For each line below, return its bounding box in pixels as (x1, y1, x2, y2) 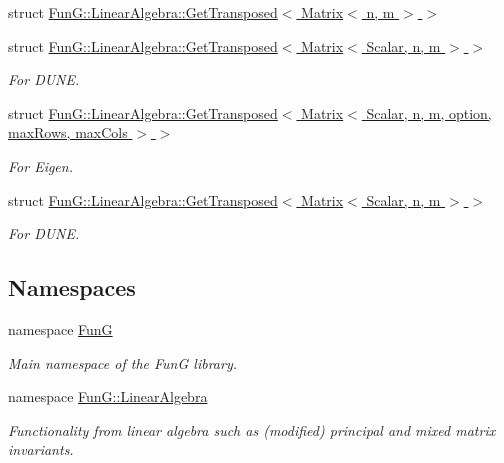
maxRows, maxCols (8, 122, 128, 143)
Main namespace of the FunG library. (8, 352, 237, 373)
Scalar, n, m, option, (366, 102, 492, 123)
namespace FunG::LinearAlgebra (8, 386, 208, 407)
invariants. (8, 439, 74, 460)
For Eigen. (8, 155, 73, 176)
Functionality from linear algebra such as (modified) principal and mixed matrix (8, 419, 496, 440)
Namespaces (8, 272, 136, 303)
